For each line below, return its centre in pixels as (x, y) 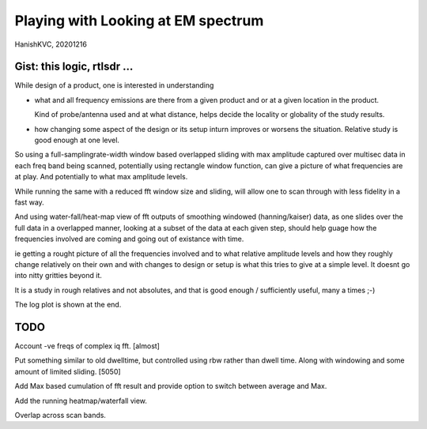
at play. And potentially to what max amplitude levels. (101, 177)
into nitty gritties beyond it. (58, 276)
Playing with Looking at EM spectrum (139, 21)
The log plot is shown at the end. (68, 305)
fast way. (30, 202)
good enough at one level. (77, 140)
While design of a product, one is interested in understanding (114, 85)
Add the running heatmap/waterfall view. (81, 401)
